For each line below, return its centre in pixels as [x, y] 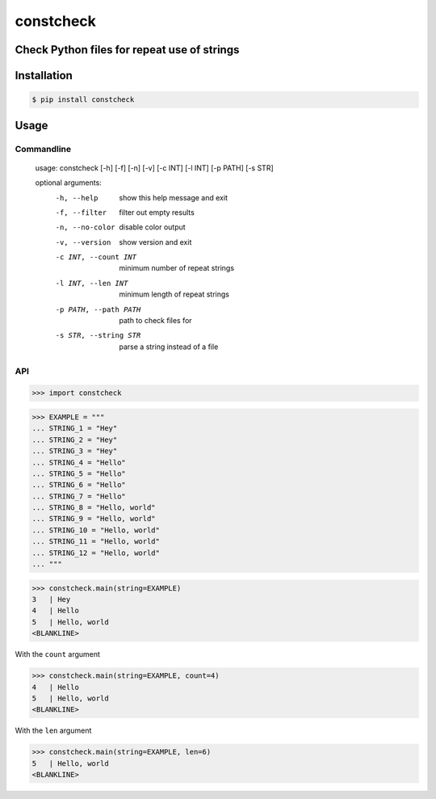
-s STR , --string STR [98, 336]
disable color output [152, 227]
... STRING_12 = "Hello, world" [96, 553]
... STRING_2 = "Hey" [75, 439]
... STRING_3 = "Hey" [75, 451]
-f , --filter [81, 212]
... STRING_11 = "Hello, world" [96, 542]
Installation [44, 76]
